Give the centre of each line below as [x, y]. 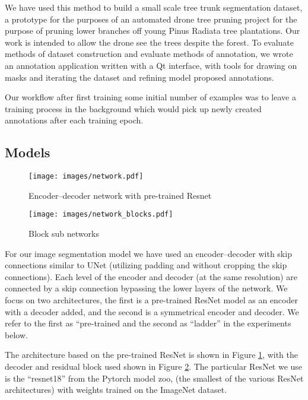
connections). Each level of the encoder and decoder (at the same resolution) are [151, 276]
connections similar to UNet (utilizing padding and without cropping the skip [146, 265]
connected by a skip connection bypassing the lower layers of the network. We [146, 288]
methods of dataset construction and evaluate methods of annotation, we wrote [149, 54]
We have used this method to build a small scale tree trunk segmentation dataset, [154, 7]
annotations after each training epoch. [74, 120]
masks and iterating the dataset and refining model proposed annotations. [139, 77]
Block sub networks [64, 234]
